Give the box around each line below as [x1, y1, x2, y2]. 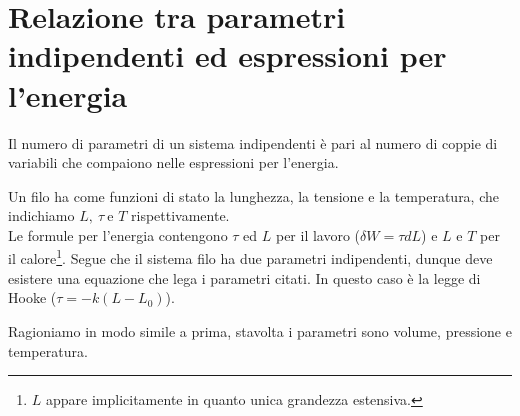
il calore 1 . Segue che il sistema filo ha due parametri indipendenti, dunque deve [8, 245, 493, 269]
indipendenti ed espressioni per [8, 35, 447, 76]
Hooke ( [8, 287, 57, 308]
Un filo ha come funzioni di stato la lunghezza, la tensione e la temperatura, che [8, 185, 499, 206]
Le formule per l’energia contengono [8, 224, 228, 245]
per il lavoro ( [275, 224, 361, 245]
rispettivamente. [131, 205, 230, 226]
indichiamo [8, 205, 75, 226]
